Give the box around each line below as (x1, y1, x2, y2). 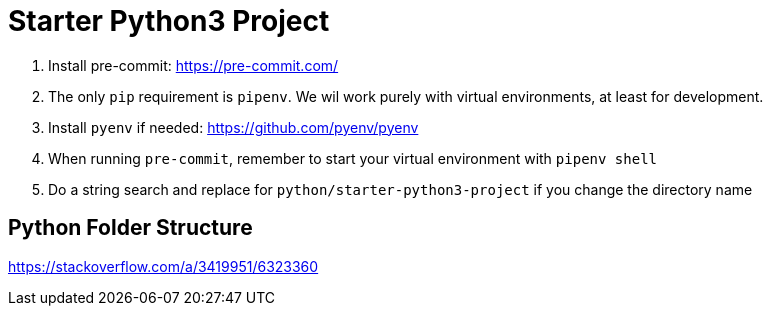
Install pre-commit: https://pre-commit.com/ (48, 56, 339, 74)
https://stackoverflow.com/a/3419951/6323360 (8, 257, 319, 275)
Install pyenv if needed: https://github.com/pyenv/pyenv (48, 118, 419, 136)
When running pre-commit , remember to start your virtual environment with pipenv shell (48, 149, 657, 167)
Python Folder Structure (8, 215, 253, 241)
